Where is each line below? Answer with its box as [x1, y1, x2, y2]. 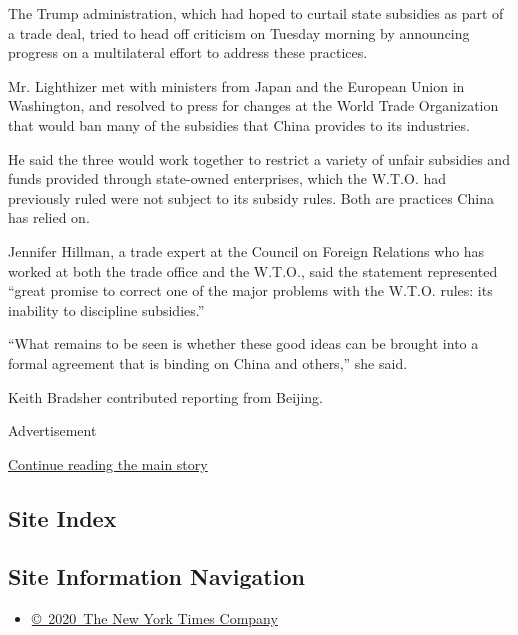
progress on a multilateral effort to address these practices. [8, 42, 368, 63]
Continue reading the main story [8, 453, 208, 474]
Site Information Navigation [8, 561, 305, 592]
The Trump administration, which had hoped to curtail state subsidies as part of [8, 3, 504, 23]
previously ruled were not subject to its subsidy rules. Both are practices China [8, 187, 494, 208]
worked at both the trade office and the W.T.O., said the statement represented [8, 260, 498, 281]
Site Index [8, 502, 117, 533]
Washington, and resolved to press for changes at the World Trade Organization [8, 95, 499, 116]
